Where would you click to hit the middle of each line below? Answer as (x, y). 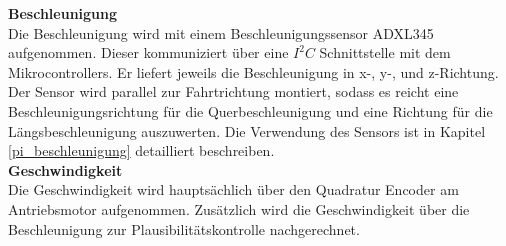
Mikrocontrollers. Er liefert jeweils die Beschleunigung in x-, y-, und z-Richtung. (253, 71)
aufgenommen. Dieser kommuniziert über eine (148, 52)
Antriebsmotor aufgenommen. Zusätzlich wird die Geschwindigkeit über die (239, 208)
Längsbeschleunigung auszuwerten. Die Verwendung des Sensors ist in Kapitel (247, 130)
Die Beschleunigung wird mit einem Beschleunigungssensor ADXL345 (221, 32)
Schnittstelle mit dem (385, 52)
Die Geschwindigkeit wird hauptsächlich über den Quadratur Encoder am (233, 189)
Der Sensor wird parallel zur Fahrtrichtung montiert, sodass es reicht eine (233, 91)
